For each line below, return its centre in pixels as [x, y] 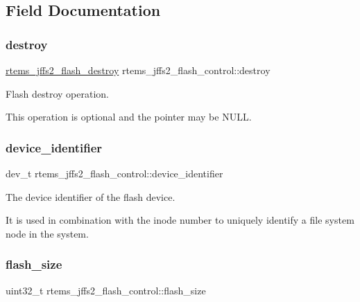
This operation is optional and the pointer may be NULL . [129, 117]
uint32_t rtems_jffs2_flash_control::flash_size [106, 290]
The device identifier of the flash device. [91, 196]
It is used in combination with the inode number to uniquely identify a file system [180, 220]
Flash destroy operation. [58, 93]
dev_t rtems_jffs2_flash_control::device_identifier [114, 173]
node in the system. [47, 233]
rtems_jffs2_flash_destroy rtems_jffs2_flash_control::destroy [138, 70]
